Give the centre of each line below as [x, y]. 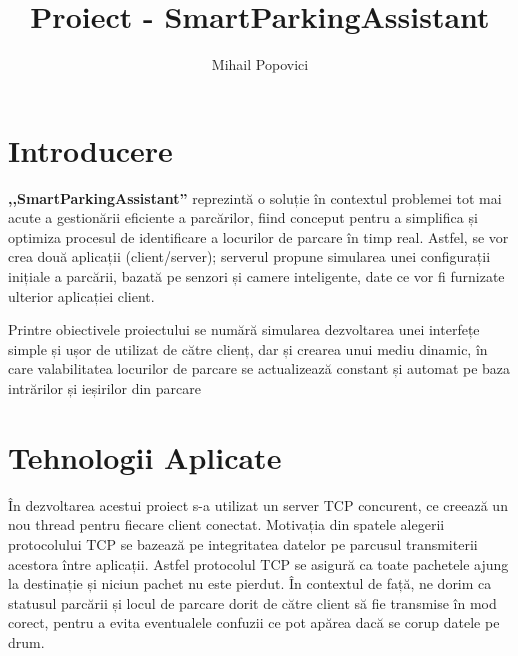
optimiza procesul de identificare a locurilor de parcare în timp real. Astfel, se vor [258, 236]
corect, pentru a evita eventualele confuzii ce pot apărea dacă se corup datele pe [254, 622]
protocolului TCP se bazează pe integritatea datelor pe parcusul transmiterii [243, 543]
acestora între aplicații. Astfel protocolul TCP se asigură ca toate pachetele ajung [258, 563]
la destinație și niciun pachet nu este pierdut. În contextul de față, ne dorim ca [250, 583]
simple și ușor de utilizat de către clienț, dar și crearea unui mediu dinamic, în [248, 348]
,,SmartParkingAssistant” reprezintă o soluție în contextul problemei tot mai [255, 197]
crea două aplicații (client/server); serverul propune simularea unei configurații [249, 256]
